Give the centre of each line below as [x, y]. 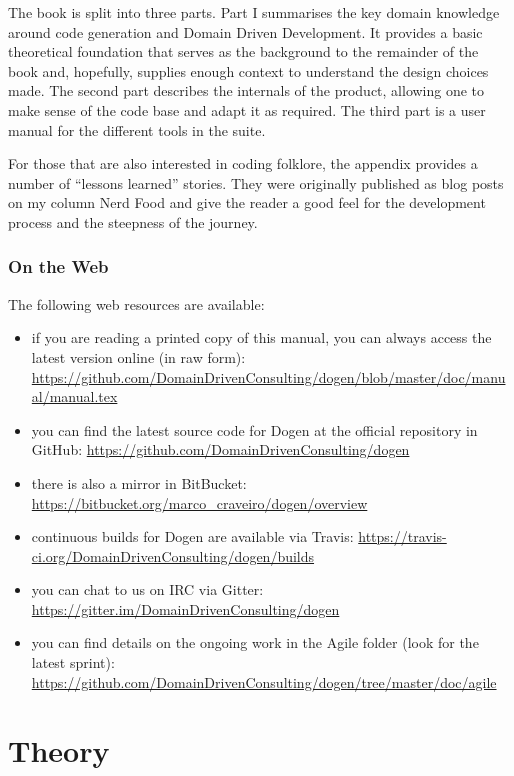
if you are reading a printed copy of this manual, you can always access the [261, 337]
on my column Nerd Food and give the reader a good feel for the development [247, 202]
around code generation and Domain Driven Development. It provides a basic [245, 31]
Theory [59, 750]
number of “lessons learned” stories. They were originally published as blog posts [256, 182]
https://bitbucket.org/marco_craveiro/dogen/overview [199, 502]
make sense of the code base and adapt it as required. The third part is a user [247, 109]
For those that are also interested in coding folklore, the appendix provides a [243, 163]
